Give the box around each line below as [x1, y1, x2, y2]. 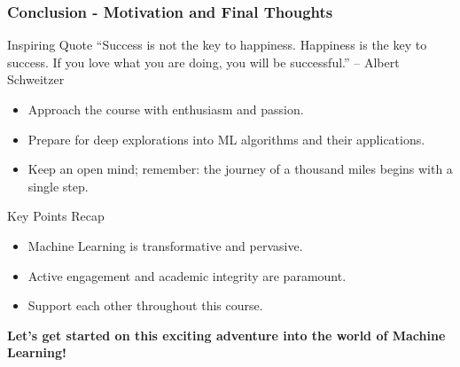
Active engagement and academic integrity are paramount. [27, 266, 347, 285]
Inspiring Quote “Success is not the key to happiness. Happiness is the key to [7, 35, 427, 54]
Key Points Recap [7, 207, 105, 225]
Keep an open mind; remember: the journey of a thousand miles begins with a [27, 160, 453, 178]
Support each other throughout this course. [27, 296, 263, 315]
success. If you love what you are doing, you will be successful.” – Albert [7, 52, 400, 71]
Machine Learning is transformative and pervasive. [27, 236, 303, 254]
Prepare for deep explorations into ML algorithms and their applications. [27, 129, 425, 148]
